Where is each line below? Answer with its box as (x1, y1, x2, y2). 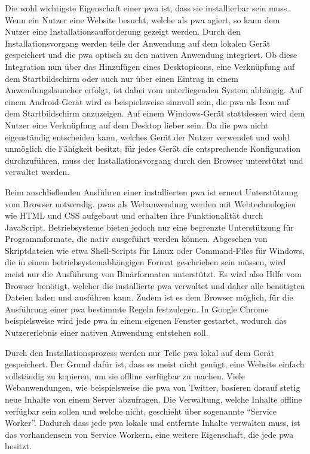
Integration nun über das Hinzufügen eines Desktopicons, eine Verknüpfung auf (5, 60, 295, 72)
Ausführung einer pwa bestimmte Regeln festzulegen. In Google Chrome (5, 302, 269, 315)
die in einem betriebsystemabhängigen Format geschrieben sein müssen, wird (5, 256, 286, 268)
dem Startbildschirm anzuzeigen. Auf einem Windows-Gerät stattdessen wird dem (5, 107, 305, 119)
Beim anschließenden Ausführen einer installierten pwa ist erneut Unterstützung (5, 185, 298, 198)
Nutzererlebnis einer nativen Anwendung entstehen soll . (5, 326, 208, 339)
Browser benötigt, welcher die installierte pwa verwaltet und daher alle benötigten (5, 279, 305, 292)
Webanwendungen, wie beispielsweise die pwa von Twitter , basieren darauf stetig (5, 381, 300, 394)
